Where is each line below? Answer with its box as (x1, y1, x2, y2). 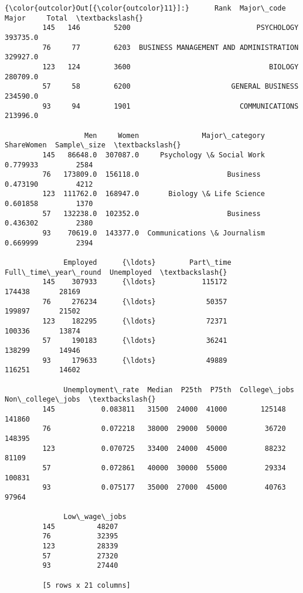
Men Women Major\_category (84, 131, 265, 140)
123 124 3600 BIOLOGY (42, 62, 299, 71)
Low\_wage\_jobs (63, 513, 127, 521)
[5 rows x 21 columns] (42, 581, 131, 589)
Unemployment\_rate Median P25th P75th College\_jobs (63, 385, 294, 394)
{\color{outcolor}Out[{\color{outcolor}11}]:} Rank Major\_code (5, 4, 286, 12)
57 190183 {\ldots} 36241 (42, 336, 227, 345)
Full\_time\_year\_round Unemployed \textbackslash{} (5, 268, 227, 277)
